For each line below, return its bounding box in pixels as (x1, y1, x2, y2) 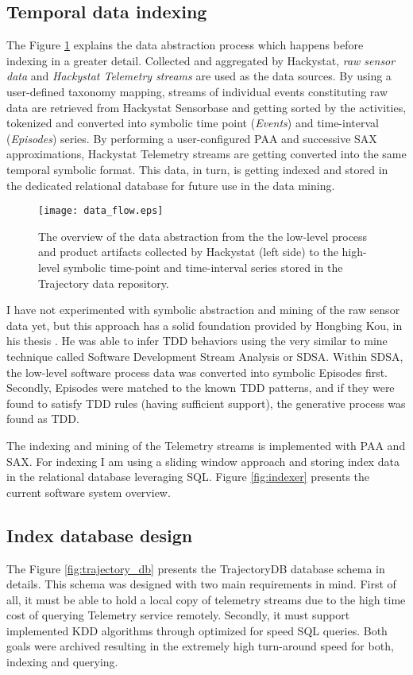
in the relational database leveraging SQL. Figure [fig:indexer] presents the (6, 468, 370, 485)
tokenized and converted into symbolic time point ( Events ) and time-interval (6, 114, 379, 131)
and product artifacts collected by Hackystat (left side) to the (38, 243, 338, 260)
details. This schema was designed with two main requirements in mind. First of (6, 576, 396, 592)
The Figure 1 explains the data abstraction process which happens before (6, 37, 364, 53)
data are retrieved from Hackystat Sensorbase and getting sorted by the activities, (6, 99, 407, 115)
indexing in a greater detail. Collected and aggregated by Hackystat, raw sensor (6, 52, 396, 68)
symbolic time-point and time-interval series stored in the (63, 258, 343, 275)
